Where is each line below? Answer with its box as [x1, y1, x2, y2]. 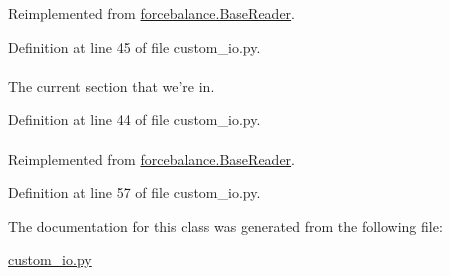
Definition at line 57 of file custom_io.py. [8, 182, 261, 203]
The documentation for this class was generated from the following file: [8, 215, 443, 236]
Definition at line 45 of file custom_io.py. [8, 36, 261, 57]
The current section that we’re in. [8, 75, 215, 96]
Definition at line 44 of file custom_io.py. [8, 109, 261, 130]
